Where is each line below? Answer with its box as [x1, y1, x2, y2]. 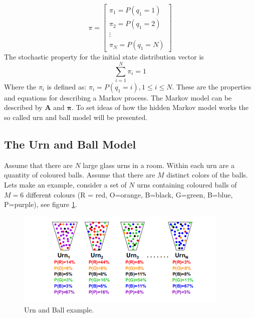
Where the [4, 81, 37, 91]
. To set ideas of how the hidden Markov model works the [72, 102, 249, 112]
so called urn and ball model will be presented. [4, 112, 148, 122]
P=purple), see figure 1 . [4, 199, 77, 209]
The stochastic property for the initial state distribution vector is [4, 51, 204, 62]
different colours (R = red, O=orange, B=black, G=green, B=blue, [26, 189, 233, 199]
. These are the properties [172, 81, 251, 91]
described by [4, 102, 43, 112]
